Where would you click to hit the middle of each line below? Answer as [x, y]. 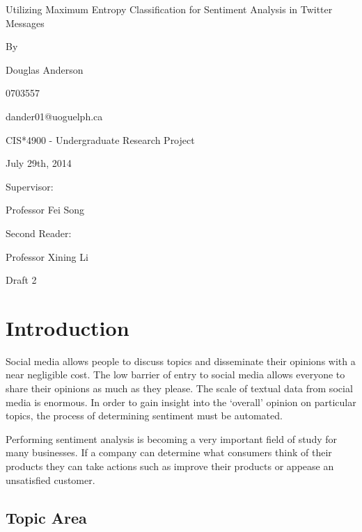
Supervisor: [30, 186]
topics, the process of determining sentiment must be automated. [144, 416]
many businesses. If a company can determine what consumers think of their [169, 452]
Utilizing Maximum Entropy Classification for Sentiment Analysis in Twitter [169, 9]
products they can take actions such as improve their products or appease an [170, 466]
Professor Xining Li [47, 256]
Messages [25, 23]
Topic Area [46, 517]
